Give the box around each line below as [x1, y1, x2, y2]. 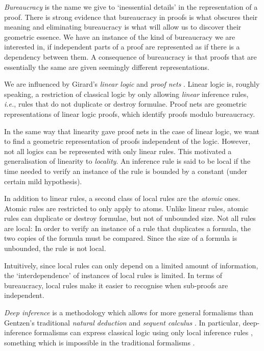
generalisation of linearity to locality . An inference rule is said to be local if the [4, 156, 251, 166]
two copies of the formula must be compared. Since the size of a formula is [4, 233, 237, 243]
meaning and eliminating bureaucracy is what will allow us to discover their [4, 21, 242, 32]
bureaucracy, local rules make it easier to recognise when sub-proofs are [4, 280, 228, 290]
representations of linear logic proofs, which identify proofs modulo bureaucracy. [4, 108, 255, 119]
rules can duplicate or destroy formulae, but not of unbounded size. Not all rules [4, 213, 256, 223]
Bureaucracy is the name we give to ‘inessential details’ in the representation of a [4, 2, 258, 12]
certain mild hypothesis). [4, 175, 82, 186]
